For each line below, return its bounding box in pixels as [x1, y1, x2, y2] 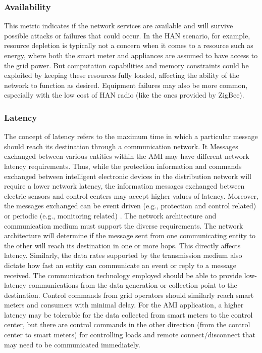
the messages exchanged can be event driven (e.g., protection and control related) [4, 200, 256, 211]
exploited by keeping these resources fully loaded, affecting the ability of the [4, 70, 239, 80]
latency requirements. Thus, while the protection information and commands [4, 160, 242, 171]
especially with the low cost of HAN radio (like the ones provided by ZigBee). [4, 90, 244, 100]
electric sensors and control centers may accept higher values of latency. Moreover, [4, 190, 258, 201]
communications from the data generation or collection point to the [28, 280, 237, 290]
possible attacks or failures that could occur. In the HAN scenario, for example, [4, 30, 250, 40]
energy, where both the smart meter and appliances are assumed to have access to [4, 50, 258, 60]
